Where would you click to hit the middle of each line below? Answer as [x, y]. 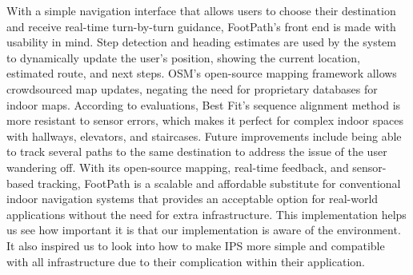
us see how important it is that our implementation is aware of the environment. [204, 230]
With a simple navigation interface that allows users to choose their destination [201, 10]
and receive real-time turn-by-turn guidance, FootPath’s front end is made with [201, 26]
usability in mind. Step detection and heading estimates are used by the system [201, 42]
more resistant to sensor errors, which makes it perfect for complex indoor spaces [205, 120]
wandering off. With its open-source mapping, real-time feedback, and [178, 167]
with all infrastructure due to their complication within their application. [186, 261]
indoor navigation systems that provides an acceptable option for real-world [192, 199]
